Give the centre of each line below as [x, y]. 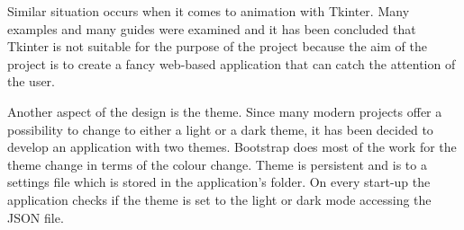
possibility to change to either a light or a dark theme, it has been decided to [220, 129]
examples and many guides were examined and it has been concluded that [212, 28]
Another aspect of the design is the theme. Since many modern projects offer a [225, 111]
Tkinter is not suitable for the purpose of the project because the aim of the [217, 46]
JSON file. [36, 217]
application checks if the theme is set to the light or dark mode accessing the [219, 199]
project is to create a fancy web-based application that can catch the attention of [232, 63]
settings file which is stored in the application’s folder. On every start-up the [219, 182]
